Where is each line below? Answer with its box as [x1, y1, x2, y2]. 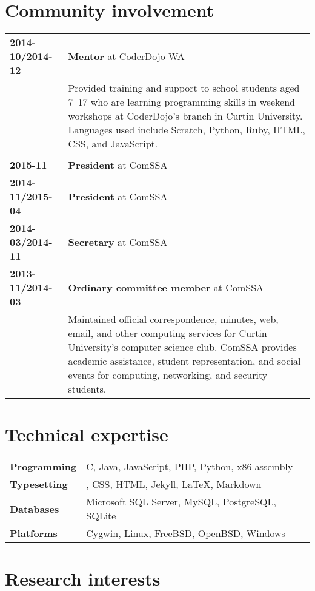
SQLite [86, 508, 116, 523]
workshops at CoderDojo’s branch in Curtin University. [68, 109, 303, 123]
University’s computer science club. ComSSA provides [68, 340, 297, 354]
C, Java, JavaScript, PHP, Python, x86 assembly [86, 459, 293, 474]
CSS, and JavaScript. [68, 137, 158, 151]
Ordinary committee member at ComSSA [68, 280, 264, 295]
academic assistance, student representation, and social [68, 354, 301, 368]
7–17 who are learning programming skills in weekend [68, 95, 295, 109]
